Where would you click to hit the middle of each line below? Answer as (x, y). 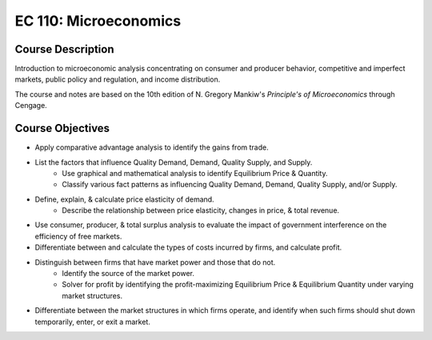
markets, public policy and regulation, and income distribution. (118, 79)
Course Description (64, 49)
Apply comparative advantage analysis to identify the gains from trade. (152, 147)
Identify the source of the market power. (128, 274)
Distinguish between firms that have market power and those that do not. (155, 262)
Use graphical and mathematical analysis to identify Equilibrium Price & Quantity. (195, 173)
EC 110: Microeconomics (98, 21)
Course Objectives (62, 128)
